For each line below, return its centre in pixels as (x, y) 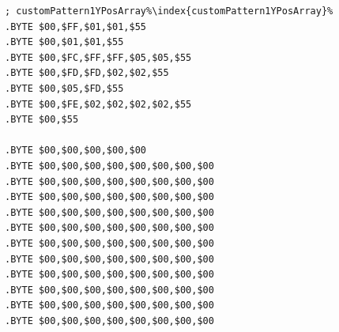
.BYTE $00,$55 (42, 120)
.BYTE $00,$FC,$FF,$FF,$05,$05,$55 (98, 57)
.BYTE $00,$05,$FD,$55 (64, 88)
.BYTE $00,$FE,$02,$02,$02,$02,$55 (98, 104)
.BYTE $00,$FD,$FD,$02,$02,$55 (87, 73)
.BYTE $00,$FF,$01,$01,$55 (75, 26)
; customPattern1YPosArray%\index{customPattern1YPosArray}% (169, 11)
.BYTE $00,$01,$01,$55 (64, 42)
